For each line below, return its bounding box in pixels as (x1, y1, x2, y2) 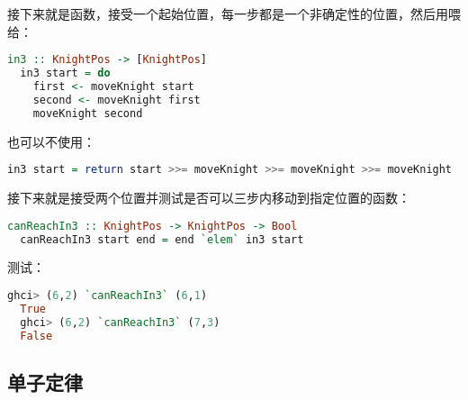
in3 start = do (20, 67, 111, 80)
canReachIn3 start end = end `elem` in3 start (20, 232, 304, 246)
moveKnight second (32, 106, 143, 120)
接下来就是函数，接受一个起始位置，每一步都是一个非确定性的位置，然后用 (7, 5, 448, 23)
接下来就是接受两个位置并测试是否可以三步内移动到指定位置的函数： (7, 188, 410, 207)
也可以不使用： (7, 132, 95, 150)
